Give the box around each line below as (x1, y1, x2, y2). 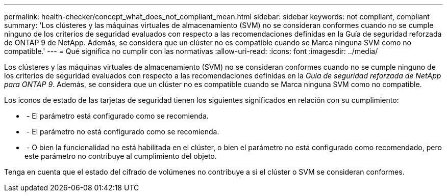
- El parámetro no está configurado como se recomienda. (26, 127, 219, 136)
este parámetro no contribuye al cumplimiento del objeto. (24, 152, 217, 160)
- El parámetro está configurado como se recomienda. (26, 111, 209, 120)
